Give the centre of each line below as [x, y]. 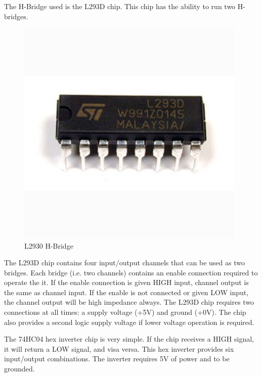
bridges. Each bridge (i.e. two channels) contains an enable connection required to [131, 272]
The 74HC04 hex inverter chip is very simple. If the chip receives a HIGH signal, [129, 339]
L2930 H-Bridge [49, 245]
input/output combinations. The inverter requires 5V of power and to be [117, 359]
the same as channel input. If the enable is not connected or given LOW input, [126, 292]
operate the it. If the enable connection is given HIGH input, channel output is [126, 282]
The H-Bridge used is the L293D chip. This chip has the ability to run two [120, 6]
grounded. [19, 369]
